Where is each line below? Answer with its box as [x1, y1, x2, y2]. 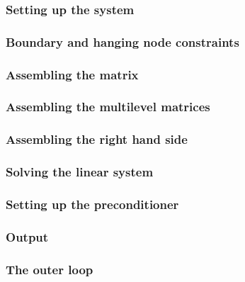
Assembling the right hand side [6, 130, 188, 148]
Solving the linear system [6, 163, 154, 181]
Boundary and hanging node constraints [6, 33, 239, 50]
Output [6, 227, 49, 245]
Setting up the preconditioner [6, 195, 179, 213]
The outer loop [6, 260, 93, 278]
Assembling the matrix [6, 65, 139, 83]
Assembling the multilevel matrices [6, 98, 210, 115]
